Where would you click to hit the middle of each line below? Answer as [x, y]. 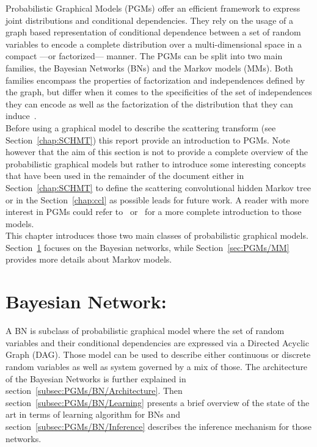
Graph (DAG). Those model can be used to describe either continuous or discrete [158, 354]
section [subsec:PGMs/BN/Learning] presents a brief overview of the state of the [158, 402]
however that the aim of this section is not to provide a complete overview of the [157, 152]
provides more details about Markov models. [89, 259]
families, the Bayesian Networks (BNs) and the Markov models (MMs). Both [149, 67]
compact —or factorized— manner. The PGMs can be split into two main [144, 56]
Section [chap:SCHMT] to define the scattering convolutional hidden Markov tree [158, 187]
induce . [21, 116]
